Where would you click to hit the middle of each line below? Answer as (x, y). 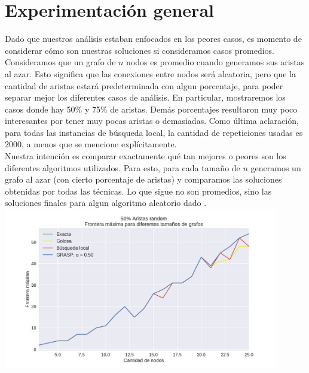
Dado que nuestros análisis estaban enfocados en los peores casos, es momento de (153, 39)
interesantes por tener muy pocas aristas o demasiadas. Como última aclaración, (152, 121)
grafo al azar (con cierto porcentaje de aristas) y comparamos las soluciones (143, 179)
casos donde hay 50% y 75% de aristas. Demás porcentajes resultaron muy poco (151, 109)
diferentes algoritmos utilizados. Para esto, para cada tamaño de (123, 167)
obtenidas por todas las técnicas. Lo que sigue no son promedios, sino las (138, 191)
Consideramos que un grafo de (60, 62)
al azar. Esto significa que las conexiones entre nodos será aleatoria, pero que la (150, 73)
